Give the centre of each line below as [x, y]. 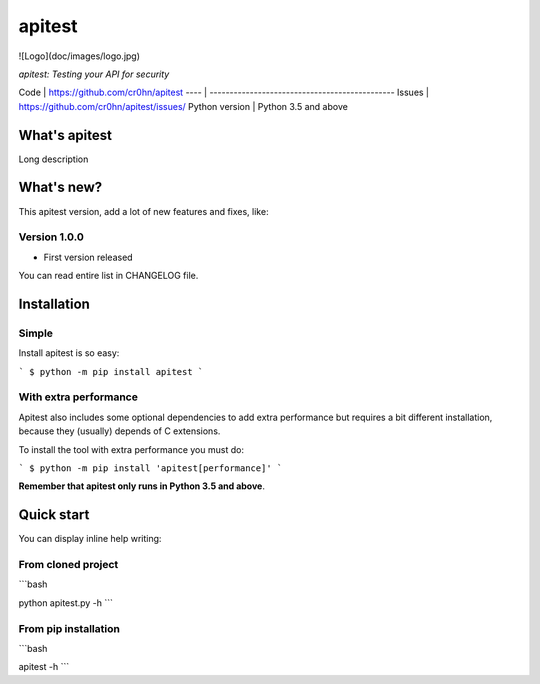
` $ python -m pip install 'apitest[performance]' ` [150, 468]
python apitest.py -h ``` [66, 602]
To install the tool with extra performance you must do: [131, 449]
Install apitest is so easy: [69, 353]
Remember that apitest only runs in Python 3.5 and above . [141, 486]
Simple [36, 333]
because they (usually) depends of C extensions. [119, 431]
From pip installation [69, 628]
